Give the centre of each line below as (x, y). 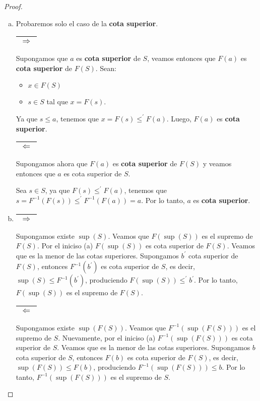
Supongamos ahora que (52, 163)
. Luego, (179, 118)
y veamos (217, 163)
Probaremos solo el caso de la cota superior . (87, 23)
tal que (57, 102)
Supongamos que (42, 58)
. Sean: (106, 68)
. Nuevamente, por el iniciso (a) (107, 337)
